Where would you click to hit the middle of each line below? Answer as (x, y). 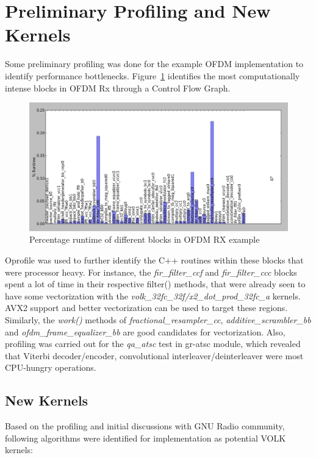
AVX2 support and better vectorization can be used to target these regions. (146, 308)
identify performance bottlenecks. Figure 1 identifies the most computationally (153, 75)
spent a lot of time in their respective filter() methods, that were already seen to (155, 284)
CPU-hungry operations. (51, 367)
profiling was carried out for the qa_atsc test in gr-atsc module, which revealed (153, 344)
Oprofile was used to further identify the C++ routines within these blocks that (154, 260)
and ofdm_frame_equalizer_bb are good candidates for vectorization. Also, (145, 331)
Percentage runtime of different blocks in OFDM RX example (145, 239)
